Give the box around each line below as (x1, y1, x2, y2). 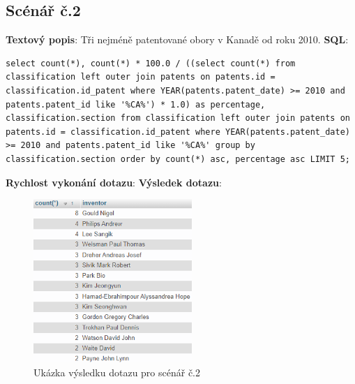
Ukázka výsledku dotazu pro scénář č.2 (33, 364, 201, 379)
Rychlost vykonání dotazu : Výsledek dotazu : (6, 175, 222, 189)
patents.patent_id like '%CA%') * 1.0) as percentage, (6, 99, 266, 110)
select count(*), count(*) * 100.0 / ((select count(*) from (6, 58, 296, 68)
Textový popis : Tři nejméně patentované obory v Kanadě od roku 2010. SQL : (6, 32, 349, 47)
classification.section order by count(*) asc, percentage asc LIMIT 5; (6, 154, 350, 164)
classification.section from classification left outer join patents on (6, 113, 350, 124)
